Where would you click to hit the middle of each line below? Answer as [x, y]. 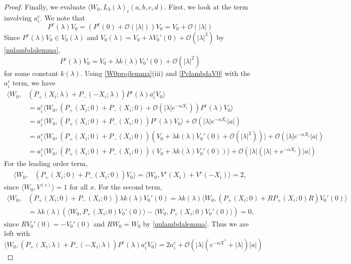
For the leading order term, [46, 163]
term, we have [34, 83]
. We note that [63, 17]
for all [79, 187]
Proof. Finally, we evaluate [45, 6]
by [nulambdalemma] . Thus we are [196, 223]
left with [17, 233]
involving [18, 17]
